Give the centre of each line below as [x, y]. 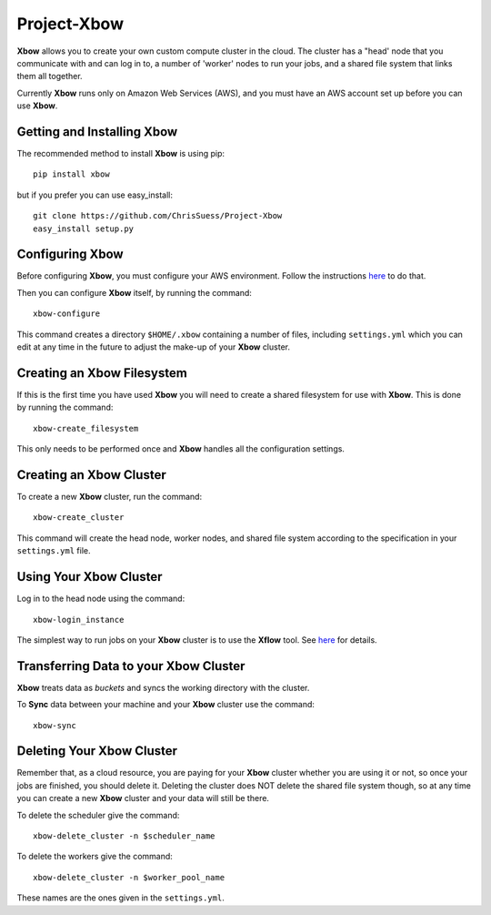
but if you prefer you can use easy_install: [95, 195]
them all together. [50, 76]
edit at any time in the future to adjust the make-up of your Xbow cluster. [154, 347]
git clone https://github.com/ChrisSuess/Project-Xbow [158, 216]
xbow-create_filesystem [86, 428]
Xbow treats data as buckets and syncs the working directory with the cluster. [163, 687]
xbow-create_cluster [79, 518]
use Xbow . [37, 106]
